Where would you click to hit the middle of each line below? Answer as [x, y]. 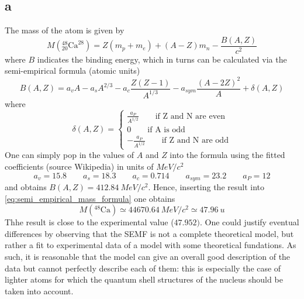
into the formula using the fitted [227, 155]
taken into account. [39, 291]
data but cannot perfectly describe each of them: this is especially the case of [143, 268]
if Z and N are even [190, 116]
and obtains [26, 186]
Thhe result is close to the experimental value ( [89, 222]
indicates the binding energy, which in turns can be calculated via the [162, 59]
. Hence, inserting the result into [206, 186]
